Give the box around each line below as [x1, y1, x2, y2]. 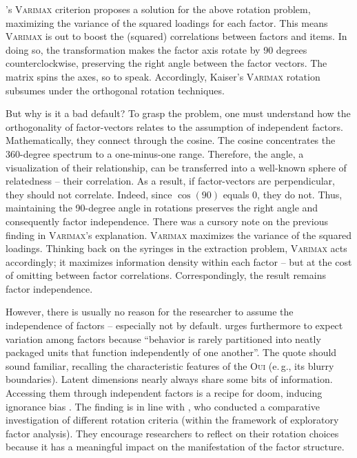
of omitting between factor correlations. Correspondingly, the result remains [6, 268, 326, 282]
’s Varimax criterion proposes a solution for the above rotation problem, [6, 2, 311, 16]
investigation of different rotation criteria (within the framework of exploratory [6, 413, 339, 427]
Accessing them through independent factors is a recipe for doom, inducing [6, 386, 323, 400]
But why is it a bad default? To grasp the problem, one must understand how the [6, 106, 351, 121]
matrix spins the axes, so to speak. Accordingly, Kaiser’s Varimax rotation [6, 69, 320, 83]
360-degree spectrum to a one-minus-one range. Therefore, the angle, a [6, 146, 304, 160]
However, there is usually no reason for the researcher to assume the [6, 304, 294, 319]
